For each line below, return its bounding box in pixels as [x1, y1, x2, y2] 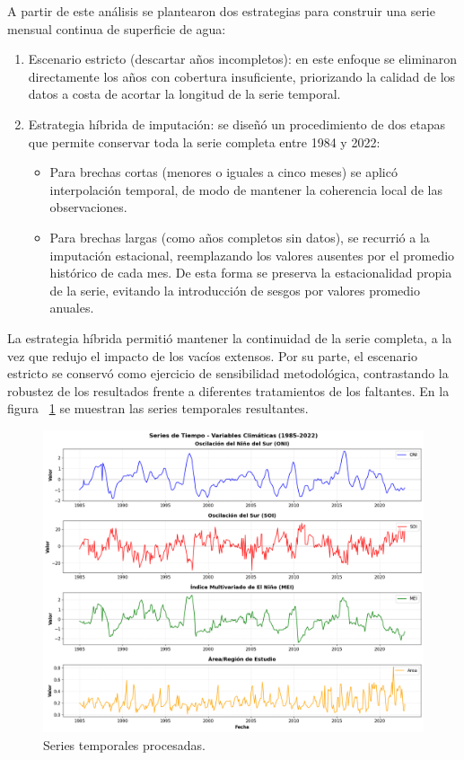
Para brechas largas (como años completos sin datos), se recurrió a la [49, 227, 430, 246]
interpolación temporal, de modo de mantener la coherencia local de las [49, 180, 442, 199]
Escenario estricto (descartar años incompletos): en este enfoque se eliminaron [28, 49, 458, 68]
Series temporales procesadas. [43, 735, 206, 754]
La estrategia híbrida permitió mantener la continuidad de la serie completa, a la [7, 328, 452, 347]
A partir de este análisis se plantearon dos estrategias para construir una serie [7, 2, 435, 20]
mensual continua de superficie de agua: [7, 19, 226, 38]
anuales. [49, 298, 94, 317]
